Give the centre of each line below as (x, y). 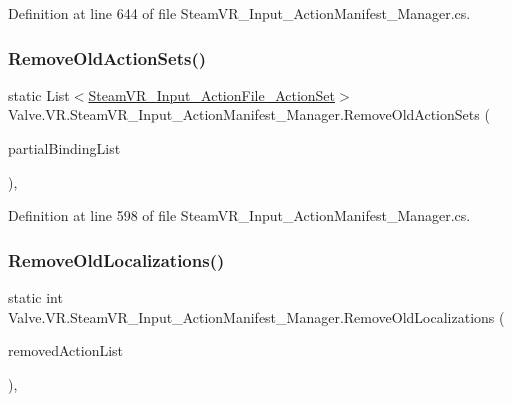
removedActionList (66, 350)
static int (35, 297)
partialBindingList (64, 148)
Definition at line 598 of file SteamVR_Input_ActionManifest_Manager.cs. (239, 215)
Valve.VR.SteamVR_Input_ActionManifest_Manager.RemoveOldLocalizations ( (256, 316)
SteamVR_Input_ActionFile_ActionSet (212, 94)
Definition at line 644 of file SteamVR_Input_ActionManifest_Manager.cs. (239, 13)
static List (39, 94)
